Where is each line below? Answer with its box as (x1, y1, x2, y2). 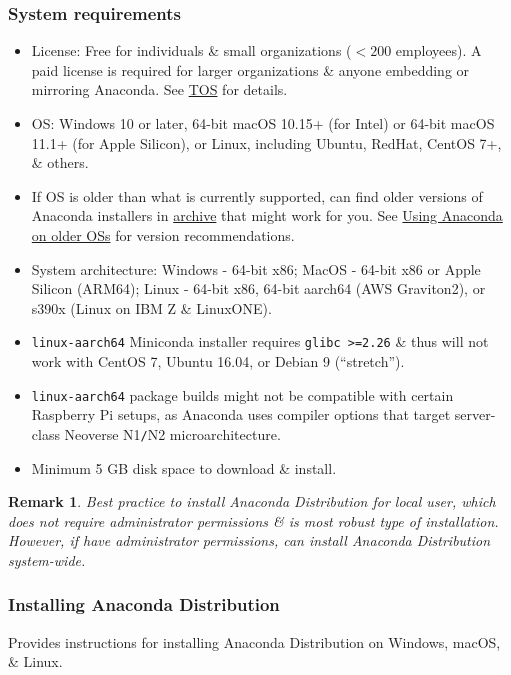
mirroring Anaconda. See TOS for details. (31, 79, 288, 100)
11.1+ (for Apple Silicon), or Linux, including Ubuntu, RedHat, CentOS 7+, (31, 132, 502, 153)
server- (454, 404, 496, 425)
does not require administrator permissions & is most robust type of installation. (8, 510, 499, 531)
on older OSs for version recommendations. (31, 224, 295, 245)
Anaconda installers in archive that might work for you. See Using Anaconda (31, 205, 503, 226)
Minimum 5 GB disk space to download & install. (31, 457, 337, 478)
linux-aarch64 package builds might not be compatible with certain (31, 384, 454, 405)
